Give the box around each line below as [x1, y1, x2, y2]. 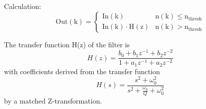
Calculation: [4, 1, 41, 11]
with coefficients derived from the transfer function [4, 66, 160, 76]
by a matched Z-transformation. [4, 96, 102, 106]
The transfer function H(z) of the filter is [4, 39, 130, 49]
